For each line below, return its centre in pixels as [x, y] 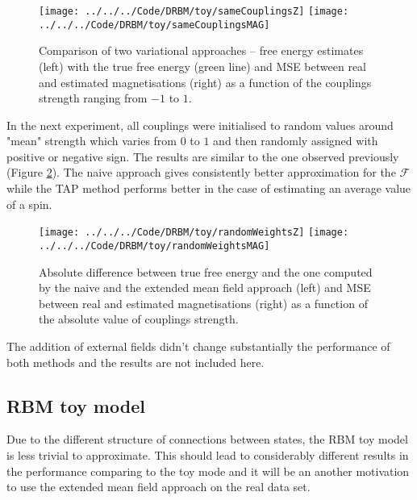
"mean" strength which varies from [92, 141]
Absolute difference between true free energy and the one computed [206, 271]
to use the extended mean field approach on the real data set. [158, 487]
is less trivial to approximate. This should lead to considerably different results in [208, 454]
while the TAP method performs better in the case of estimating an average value [209, 188]
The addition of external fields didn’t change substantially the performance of [198, 346]
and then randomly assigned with [296, 141]
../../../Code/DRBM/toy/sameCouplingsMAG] [154, 25]
